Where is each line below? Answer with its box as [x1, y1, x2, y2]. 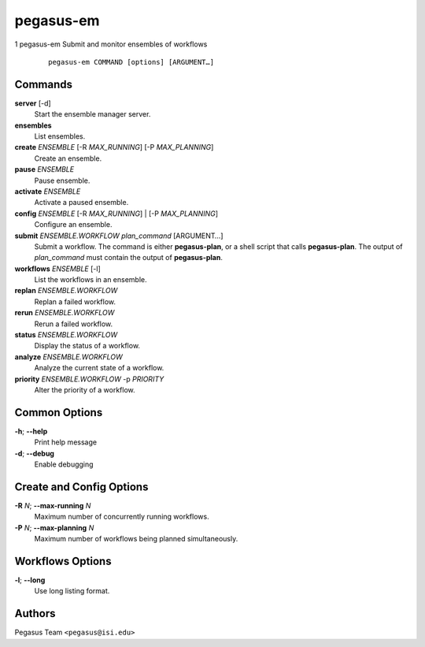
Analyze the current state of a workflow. [34, 363, 164, 373]
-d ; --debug [14, 448, 55, 458]
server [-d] [14, 99, 51, 108]
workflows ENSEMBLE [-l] [14, 264, 102, 273]
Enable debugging [34, 459, 94, 469]
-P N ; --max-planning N [14, 522, 94, 532]
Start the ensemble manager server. [34, 110, 151, 119]
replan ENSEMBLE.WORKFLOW [14, 286, 118, 296]
